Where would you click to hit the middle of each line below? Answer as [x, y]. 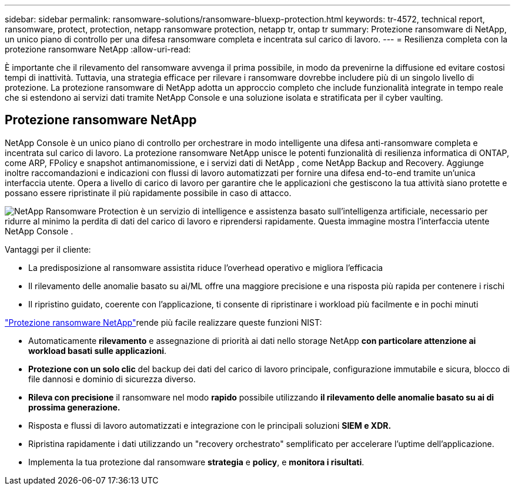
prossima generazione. [74, 407]
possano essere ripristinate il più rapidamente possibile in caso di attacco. [148, 193]
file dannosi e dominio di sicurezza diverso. [112, 379]
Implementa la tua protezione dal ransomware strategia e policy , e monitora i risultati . [196, 462]
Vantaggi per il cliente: [48, 249]
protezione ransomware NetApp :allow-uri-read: [98, 49]
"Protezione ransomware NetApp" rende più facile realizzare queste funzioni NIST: [163, 322]
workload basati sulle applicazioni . [98, 350]
